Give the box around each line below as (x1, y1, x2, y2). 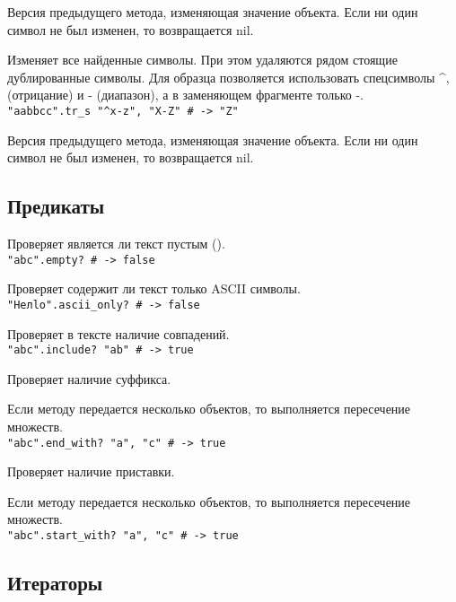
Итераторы (7, 569, 103, 597)
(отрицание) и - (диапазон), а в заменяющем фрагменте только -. (7, 85, 364, 104)
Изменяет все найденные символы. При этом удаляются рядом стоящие (7, 50, 398, 69)
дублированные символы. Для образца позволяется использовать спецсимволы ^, (7, 67, 450, 86)
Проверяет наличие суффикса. (7, 369, 171, 388)
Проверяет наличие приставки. (7, 462, 175, 481)
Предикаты (7, 192, 105, 220)
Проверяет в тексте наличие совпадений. (7, 324, 230, 343)
